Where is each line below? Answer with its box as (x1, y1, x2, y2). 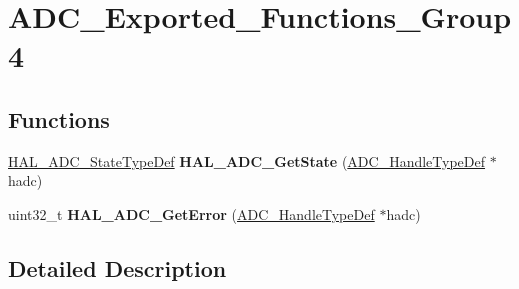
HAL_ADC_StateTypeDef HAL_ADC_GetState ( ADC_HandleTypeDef (8, 150, 486, 171)
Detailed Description (8, 252, 227, 283)
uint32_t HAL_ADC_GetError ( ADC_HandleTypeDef (8, 203, 375, 224)
